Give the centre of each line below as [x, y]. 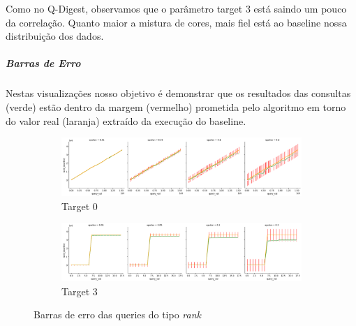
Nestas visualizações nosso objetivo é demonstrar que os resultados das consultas [178, 93]
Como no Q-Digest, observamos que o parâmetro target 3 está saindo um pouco [176, 8]
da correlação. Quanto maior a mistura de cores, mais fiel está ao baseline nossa [176, 22]
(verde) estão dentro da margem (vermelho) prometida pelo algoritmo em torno [176, 106]
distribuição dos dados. [55, 36]
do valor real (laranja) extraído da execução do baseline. [126, 120]
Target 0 [80, 206]
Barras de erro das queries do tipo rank [117, 314]
